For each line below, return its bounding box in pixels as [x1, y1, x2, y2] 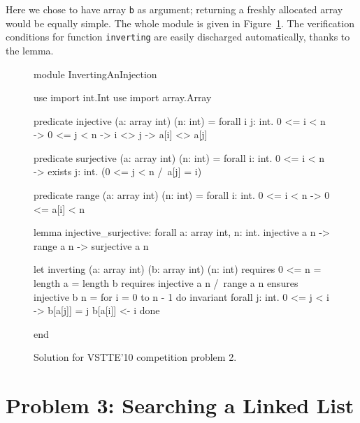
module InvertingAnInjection [34, 66, 157, 81]
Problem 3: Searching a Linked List [6, 391, 354, 420]
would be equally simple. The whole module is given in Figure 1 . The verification [6, 15, 354, 30]
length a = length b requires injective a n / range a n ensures [34, 276, 298, 290]
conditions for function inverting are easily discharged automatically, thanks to [6, 29, 350, 44]
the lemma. [6, 43, 54, 57]
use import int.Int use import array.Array [34, 90, 212, 105]
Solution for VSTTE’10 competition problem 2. [34, 350, 237, 364]
